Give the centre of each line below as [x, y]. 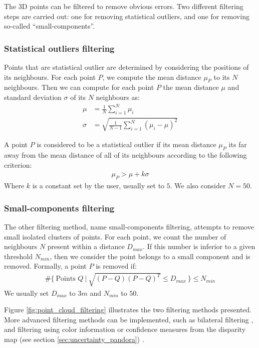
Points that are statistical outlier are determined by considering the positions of [126, 67]
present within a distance [86, 246]
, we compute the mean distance [152, 77]
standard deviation [33, 97]
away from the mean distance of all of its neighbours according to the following [125, 155]
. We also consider [198, 186]
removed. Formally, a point [45, 266]
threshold [18, 256]
